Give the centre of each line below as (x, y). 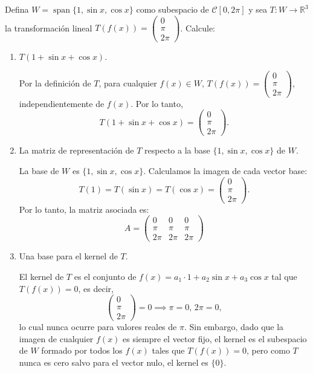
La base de (39, 170)
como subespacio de (173, 9)
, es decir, (96, 288)
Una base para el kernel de (68, 256)
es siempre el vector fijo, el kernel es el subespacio (215, 338)
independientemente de (62, 103)
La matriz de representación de (76, 150)
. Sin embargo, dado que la (234, 327)
